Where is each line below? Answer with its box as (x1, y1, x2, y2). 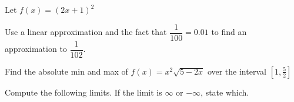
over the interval (207, 65, 266, 77)
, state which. (201, 86, 249, 98)
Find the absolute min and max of (5, 65, 128, 77)
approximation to (5, 43, 67, 55)
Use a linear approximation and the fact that (5, 26, 167, 38)
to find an (211, 26, 247, 38)
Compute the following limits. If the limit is (5, 86, 162, 98)
